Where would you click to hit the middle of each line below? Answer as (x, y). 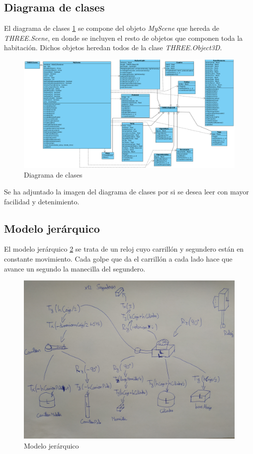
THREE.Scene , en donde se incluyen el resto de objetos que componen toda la (124, 38)
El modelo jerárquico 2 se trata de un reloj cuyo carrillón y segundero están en (124, 249)
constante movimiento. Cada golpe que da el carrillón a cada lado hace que (118, 258)
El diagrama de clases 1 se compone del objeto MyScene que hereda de (112, 28)
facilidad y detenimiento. (42, 201)
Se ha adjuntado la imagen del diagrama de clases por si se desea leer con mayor (126, 191)
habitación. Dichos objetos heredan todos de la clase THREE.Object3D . (113, 47)
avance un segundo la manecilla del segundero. (75, 268)
